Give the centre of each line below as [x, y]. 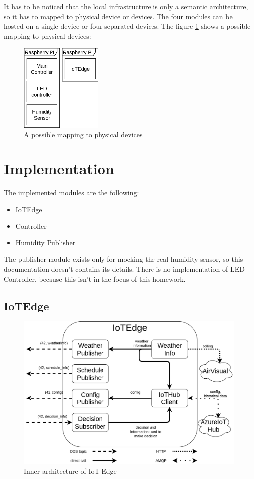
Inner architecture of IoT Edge [70, 471]
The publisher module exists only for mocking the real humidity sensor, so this [124, 259]
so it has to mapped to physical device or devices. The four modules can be [118, 16]
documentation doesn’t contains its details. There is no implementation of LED [124, 269]
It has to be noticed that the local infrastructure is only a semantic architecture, [126, 6]
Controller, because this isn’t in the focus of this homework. [95, 279]
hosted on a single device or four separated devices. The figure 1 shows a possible [127, 26]
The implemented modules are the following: [72, 192]
